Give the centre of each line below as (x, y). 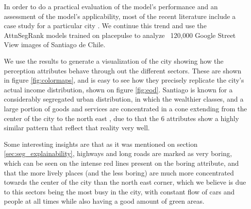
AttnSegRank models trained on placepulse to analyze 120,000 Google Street (120, 35)
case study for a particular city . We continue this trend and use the (105, 26)
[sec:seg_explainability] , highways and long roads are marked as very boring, (118, 153)
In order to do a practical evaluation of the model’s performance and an (111, 6)
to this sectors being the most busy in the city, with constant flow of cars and (119, 191)
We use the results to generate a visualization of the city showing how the (114, 61)
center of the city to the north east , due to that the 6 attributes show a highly (122, 118)
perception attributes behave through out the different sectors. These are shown (123, 70)
